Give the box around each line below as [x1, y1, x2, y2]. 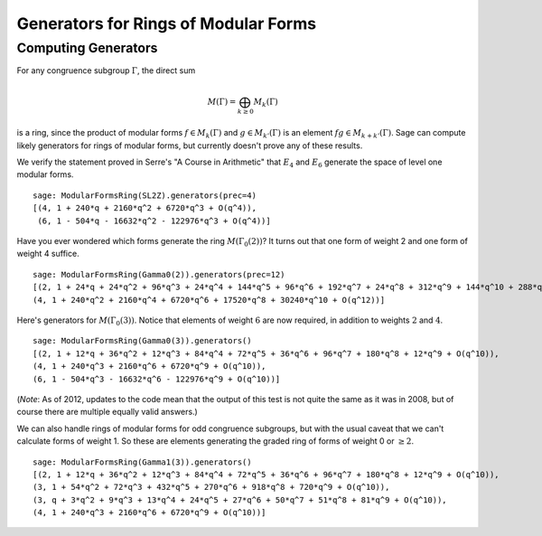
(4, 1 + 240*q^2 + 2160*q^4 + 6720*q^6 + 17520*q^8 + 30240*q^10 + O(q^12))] [33, 295, 386, 305]
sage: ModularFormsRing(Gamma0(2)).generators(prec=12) [33, 269, 285, 279]
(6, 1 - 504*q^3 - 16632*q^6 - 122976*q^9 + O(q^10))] [33, 373, 281, 384]
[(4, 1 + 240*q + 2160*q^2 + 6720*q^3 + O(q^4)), [33, 203, 257, 213]
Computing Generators [16, 40, 158, 56]
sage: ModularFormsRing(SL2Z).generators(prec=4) [33, 190, 257, 201]
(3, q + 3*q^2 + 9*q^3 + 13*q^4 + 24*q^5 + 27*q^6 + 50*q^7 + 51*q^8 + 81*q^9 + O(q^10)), [33, 494, 447, 505]
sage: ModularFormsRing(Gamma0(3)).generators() [33, 335, 252, 346]
